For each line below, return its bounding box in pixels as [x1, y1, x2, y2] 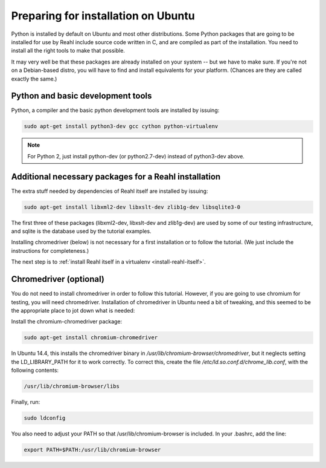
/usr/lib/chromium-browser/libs [24, 383, 120, 390]
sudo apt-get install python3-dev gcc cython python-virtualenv [24, 123, 219, 130]
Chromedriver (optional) [11, 274, 105, 284]
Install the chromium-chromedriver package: [11, 318, 123, 325]
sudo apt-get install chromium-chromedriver [24, 334, 158, 341]
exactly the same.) [11, 75, 57, 82]
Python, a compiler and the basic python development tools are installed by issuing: [11, 106, 220, 114]
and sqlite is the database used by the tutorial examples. [11, 227, 152, 235]
